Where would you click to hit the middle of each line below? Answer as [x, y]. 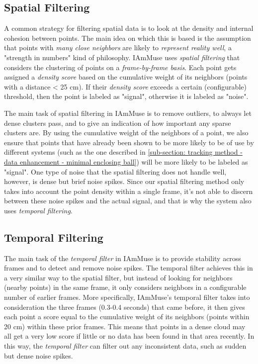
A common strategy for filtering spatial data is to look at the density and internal [129, 28]
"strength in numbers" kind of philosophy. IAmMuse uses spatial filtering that [122, 57]
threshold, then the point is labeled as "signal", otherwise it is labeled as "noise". [126, 96]
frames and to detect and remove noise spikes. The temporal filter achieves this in [129, 268]
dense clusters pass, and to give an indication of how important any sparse [118, 123]
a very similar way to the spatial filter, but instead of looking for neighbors [118, 277]
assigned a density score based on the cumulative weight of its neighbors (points [126, 77]
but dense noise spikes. [39, 355]
